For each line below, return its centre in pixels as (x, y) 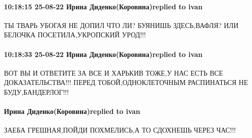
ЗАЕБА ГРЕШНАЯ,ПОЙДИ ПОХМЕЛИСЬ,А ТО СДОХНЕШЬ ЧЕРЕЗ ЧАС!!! (120, 130)
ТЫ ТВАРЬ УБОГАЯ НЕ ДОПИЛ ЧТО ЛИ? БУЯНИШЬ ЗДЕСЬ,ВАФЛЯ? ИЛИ (121, 25)
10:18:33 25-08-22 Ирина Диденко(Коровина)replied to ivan (103, 54)
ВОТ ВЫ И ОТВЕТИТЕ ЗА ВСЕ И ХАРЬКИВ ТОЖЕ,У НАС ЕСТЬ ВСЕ (114, 72)
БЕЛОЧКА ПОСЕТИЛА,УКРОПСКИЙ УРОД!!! (75, 35)
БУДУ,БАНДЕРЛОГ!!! (36, 92)
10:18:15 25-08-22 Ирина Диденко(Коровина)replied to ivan (103, 6)
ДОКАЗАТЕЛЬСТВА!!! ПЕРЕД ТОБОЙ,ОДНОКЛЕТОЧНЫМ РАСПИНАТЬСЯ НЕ (126, 82)
